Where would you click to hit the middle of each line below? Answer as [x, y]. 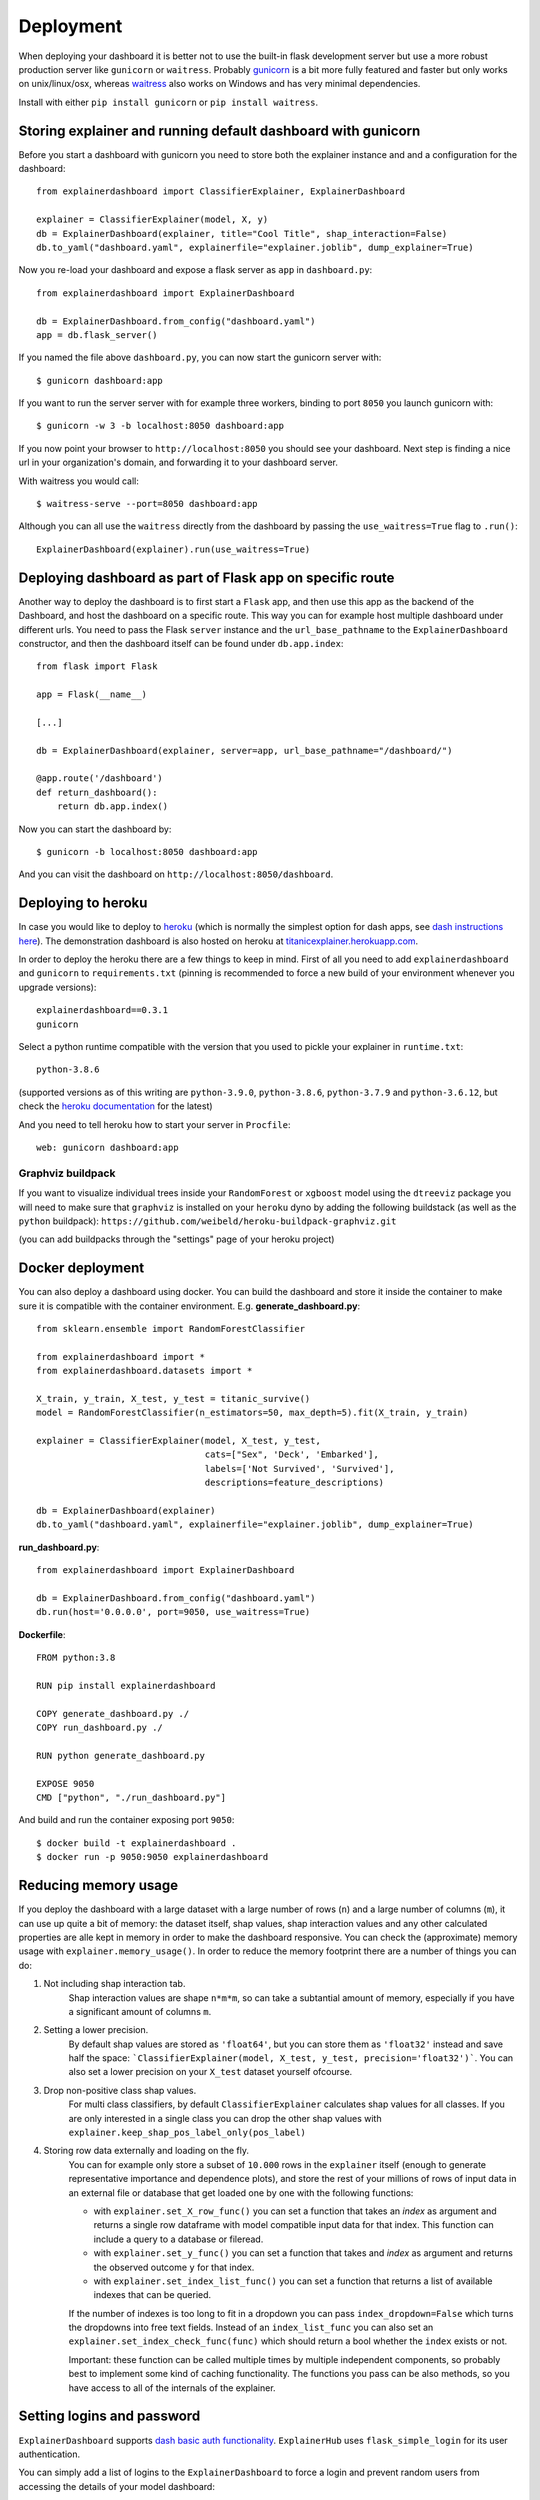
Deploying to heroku [83, 903]
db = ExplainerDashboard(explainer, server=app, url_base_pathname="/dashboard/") [244, 750]
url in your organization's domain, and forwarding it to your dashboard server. [178, 462]
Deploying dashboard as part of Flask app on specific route [206, 577]
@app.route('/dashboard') [100, 778]
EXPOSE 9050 [65, 1783]
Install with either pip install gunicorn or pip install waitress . [168, 102]
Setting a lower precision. [96, 2030]
